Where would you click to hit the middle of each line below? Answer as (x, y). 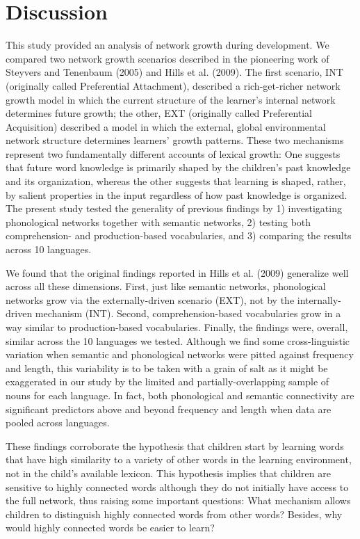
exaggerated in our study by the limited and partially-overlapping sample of (167, 381)
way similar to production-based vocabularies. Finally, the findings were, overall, (177, 327)
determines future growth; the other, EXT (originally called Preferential (159, 113)
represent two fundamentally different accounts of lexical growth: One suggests (173, 153)
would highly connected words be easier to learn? (110, 528)
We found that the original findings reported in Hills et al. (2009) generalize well (177, 272)
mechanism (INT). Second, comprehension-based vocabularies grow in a (188, 313)
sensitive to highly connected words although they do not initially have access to (177, 486)
